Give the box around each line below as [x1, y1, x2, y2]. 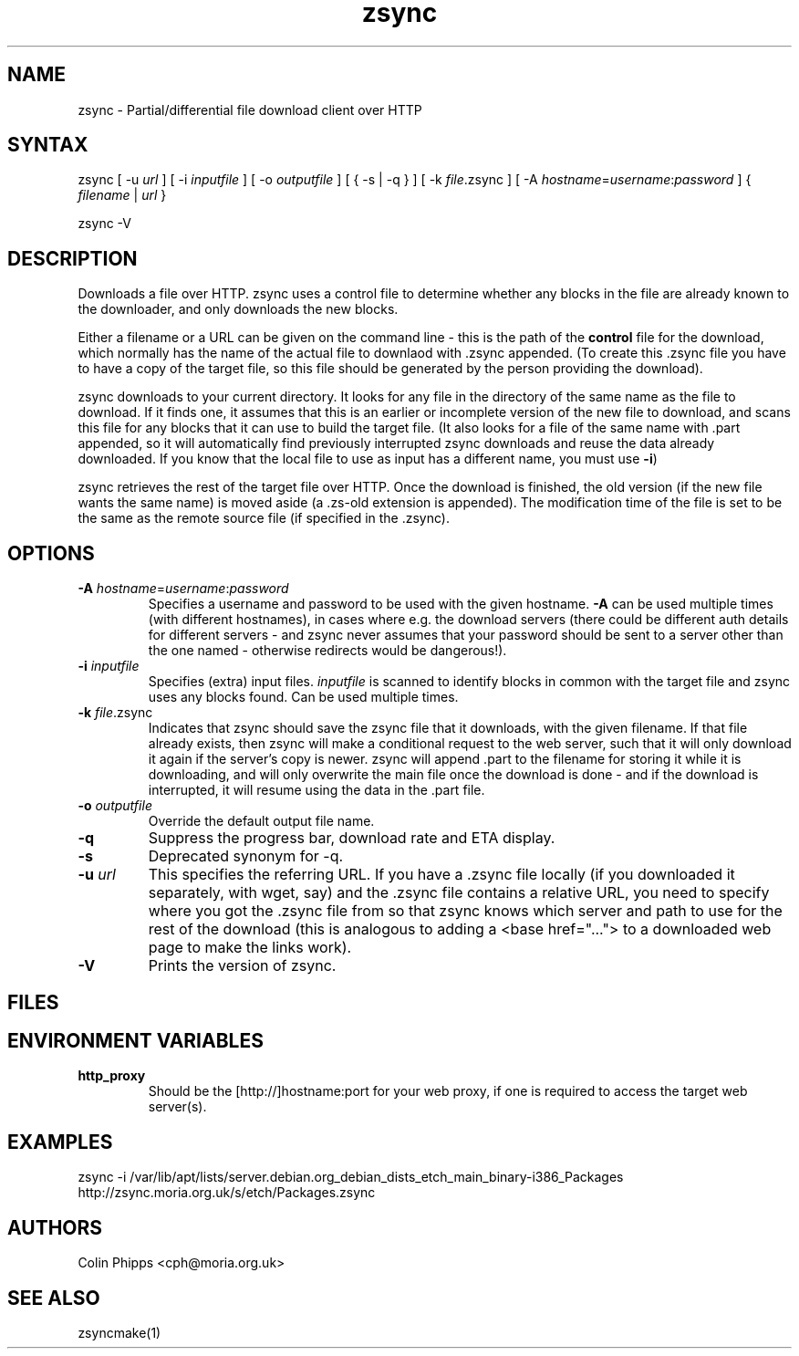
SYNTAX [7, 133, 88, 157]
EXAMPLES [7, 1130, 113, 1153]
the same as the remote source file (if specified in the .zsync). [78, 510, 450, 527]
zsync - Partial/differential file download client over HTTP [78, 101, 422, 118]
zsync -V [78, 215, 131, 232]
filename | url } [78, 187, 167, 203]
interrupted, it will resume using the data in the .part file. [148, 782, 485, 798]
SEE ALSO [7, 1286, 100, 1309]
